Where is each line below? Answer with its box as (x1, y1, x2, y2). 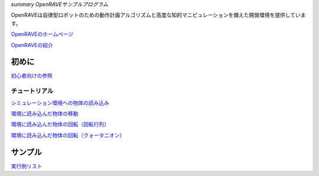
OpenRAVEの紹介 (11, 41, 53, 48)
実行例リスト (11, 162, 43, 170)
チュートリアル (11, 87, 54, 95)
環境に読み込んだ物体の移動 (11, 110, 79, 117)
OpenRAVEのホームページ (11, 31, 74, 38)
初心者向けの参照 (11, 72, 53, 79)
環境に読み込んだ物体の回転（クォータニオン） (11, 131, 125, 138)
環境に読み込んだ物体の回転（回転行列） (11, 121, 109, 128)
